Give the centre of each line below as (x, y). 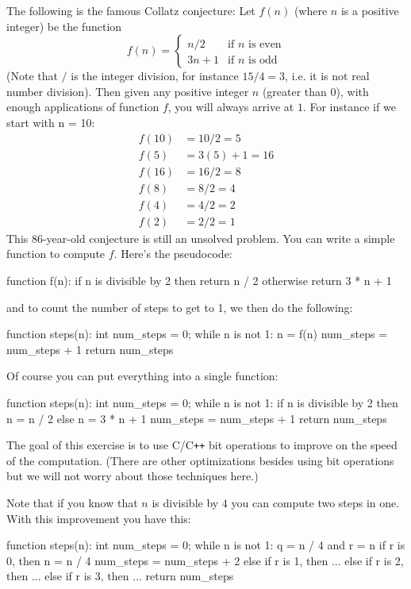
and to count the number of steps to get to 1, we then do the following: (180, 307)
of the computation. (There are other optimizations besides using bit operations (200, 460)
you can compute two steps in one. (315, 502)
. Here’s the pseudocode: (173, 254)
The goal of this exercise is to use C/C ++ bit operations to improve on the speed (202, 445)
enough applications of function (83, 107)
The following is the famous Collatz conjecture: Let (131, 10)
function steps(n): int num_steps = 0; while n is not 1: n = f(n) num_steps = (197, 334)
